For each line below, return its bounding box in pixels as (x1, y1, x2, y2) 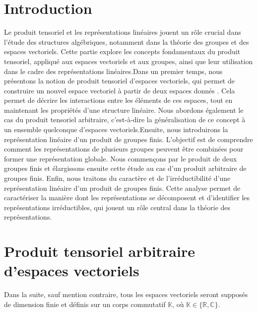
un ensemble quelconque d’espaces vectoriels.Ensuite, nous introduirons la (4, 124, 228, 135)
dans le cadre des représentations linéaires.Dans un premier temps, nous (4, 66, 223, 76)
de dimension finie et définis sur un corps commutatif (4, 299, 166, 309)
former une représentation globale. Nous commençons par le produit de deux (4, 153, 237, 163)
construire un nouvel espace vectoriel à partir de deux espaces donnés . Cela (4, 85, 235, 95)
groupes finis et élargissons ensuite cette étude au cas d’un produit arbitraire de (4, 163, 247, 173)
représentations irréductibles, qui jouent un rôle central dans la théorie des (4, 202, 231, 212)
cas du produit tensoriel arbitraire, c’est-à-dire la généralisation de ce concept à (4, 114, 246, 125)
